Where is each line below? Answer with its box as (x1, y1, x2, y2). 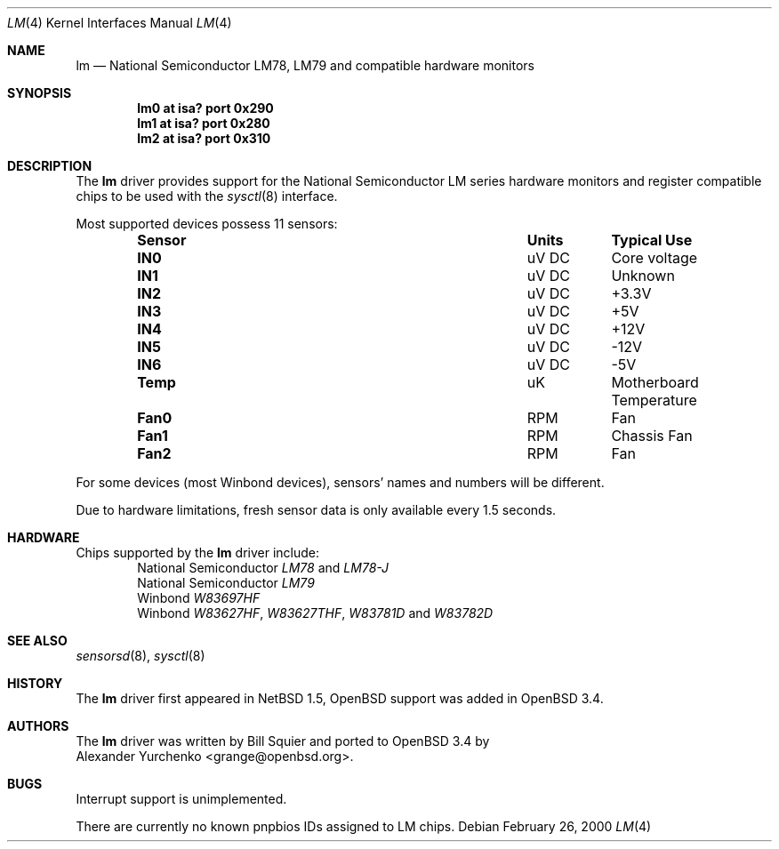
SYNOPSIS (7, 85, 72, 100)
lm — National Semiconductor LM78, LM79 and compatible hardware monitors (76, 58, 535, 73)
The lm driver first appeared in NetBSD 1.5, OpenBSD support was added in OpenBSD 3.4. (76, 691, 604, 706)
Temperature (611, 391, 697, 409)
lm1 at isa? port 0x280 (137, 116, 270, 131)
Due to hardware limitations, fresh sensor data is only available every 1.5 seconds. (76, 502, 557, 517)
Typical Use (611, 231, 693, 249)
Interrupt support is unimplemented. (76, 791, 287, 806)
